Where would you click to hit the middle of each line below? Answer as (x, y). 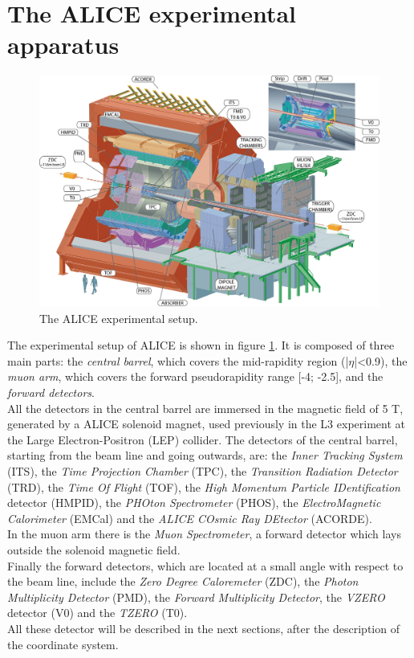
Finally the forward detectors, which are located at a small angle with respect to (205, 565)
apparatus (63, 45)
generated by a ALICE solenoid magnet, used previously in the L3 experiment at (206, 424)
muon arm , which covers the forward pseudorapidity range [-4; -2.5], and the (195, 376)
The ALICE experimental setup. (119, 318)
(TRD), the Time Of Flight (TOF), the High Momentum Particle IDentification (204, 486)
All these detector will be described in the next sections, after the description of (203, 628)
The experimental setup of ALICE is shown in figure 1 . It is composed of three (201, 345)
